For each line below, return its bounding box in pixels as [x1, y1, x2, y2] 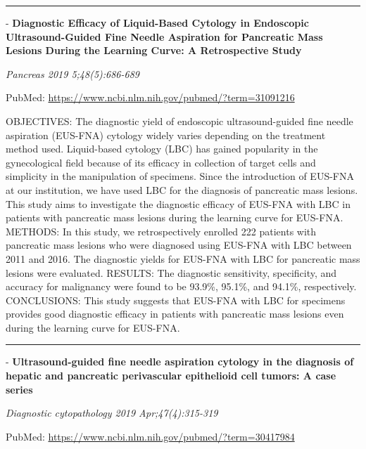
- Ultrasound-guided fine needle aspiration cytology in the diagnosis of [6, 354, 354, 369]
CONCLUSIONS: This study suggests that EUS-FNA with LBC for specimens [6, 292, 346, 307]
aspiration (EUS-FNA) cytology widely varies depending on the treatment [6, 127, 326, 142]
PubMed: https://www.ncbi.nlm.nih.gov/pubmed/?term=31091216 [6, 90, 295, 105]
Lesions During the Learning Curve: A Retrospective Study [6, 43, 302, 58]
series [6, 382, 33, 396]
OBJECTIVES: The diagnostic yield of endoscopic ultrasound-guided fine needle [6, 113, 353, 128]
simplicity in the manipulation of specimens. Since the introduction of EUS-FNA [6, 169, 354, 183]
